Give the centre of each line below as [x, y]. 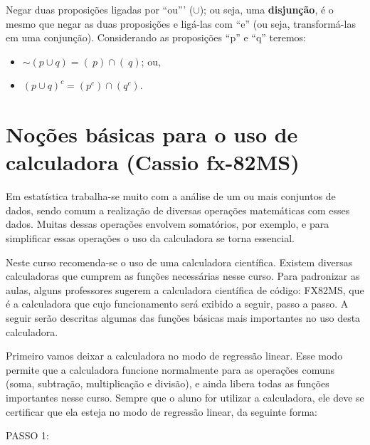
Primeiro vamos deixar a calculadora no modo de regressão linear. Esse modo [174, 356]
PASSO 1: [27, 435]
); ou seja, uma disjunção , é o [266, 9]
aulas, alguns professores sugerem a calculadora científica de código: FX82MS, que [185, 289]
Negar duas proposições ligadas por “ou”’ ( [100, 9]
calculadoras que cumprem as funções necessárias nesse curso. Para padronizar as [183, 276]
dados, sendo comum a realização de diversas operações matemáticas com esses [178, 210]
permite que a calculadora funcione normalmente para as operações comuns [170, 369]
